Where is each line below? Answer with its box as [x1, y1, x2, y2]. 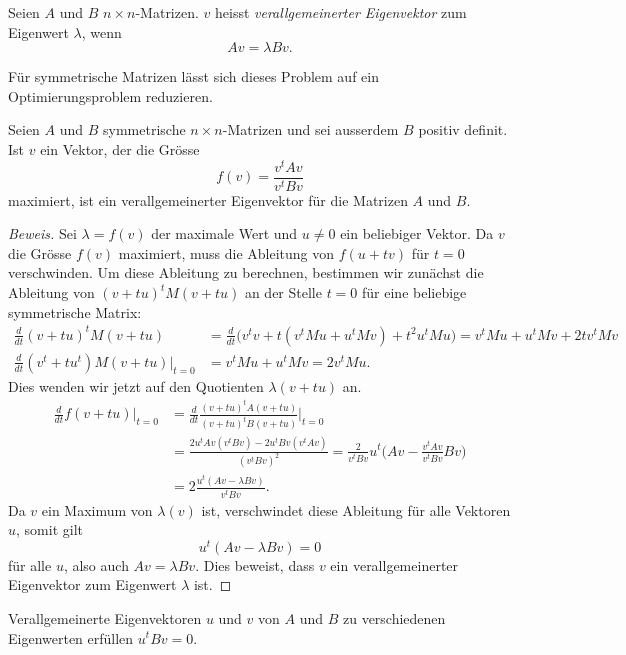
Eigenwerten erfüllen [8, 627, 134, 648]
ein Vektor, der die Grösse [40, 138, 200, 159]
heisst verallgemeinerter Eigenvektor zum [215, 2, 467, 22]
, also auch [63, 554, 129, 575]
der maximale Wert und [151, 223, 298, 244]
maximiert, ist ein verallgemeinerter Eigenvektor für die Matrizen [8, 189, 408, 210]
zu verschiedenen [342, 607, 446, 628]
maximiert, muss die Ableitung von [118, 242, 335, 263]
